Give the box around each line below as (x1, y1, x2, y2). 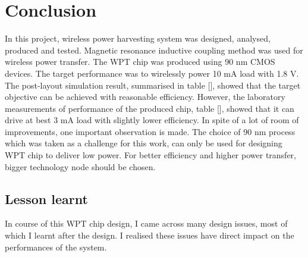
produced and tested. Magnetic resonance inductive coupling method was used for (5, 43, 303, 56)
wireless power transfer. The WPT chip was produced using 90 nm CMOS (5, 55, 275, 68)
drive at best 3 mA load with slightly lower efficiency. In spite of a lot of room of (5, 114, 299, 126)
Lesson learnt (5, 189, 88, 208)
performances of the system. (5, 240, 107, 253)
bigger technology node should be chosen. (5, 160, 156, 173)
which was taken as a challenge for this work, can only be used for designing (5, 137, 282, 149)
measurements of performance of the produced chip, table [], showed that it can (5, 102, 294, 114)
